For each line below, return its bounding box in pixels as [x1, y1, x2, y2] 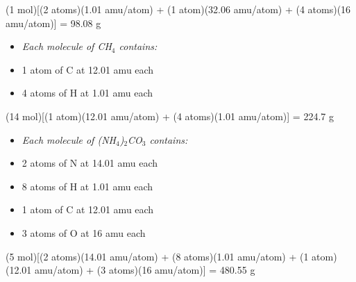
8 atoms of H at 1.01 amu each [22, 179, 153, 193]
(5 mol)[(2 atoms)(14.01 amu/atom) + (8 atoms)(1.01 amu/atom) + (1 [6, 249, 309, 263]
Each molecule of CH [22, 39, 112, 53]
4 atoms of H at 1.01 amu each [22, 85, 153, 100]
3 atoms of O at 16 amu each [22, 225, 146, 240]
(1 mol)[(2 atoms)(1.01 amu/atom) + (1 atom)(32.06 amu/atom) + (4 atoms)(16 [6, 2, 351, 16]
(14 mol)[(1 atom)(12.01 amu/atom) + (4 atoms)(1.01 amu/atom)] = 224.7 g [6, 108, 334, 123]
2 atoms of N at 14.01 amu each [22, 156, 158, 170]
